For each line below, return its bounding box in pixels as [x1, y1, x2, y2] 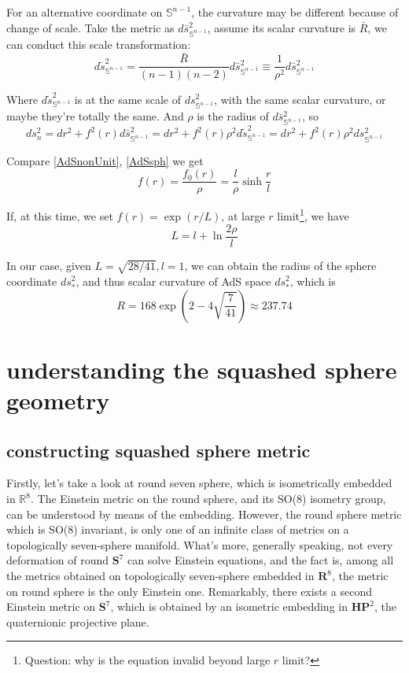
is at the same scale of [74, 91, 181, 107]
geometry [6, 384, 110, 416]
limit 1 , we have [277, 205, 349, 224]
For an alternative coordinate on [6, 4, 163, 20]
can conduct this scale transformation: [6, 35, 191, 52]
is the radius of [197, 108, 269, 124]
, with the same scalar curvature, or [214, 91, 386, 107]
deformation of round [6, 552, 109, 568]
